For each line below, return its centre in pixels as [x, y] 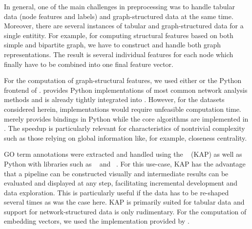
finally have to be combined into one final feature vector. [89, 64]
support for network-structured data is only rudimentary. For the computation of [125, 211]
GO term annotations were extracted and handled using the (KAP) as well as [123, 154]
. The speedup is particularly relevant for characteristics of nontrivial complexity [125, 128]
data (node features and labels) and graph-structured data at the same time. [119, 16]
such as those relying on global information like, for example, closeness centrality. [126, 137]
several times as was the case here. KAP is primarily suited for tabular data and [124, 202]
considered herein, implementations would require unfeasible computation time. [123, 109]
